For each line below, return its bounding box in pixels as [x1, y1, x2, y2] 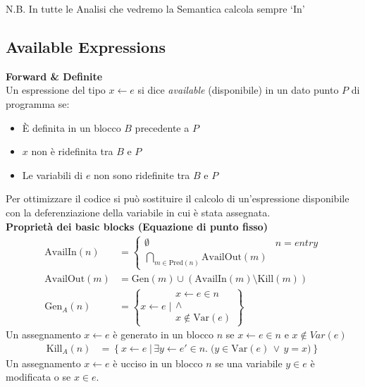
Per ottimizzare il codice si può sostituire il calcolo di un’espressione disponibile [6, 191, 349, 206]
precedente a [135, 120, 190, 135]
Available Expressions [6, 35, 166, 57]
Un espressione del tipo [6, 82, 106, 97]
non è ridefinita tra [31, 144, 113, 159]
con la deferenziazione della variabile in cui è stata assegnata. [6, 204, 271, 219]
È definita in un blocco [22, 120, 121, 135]
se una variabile [215, 355, 283, 370]
